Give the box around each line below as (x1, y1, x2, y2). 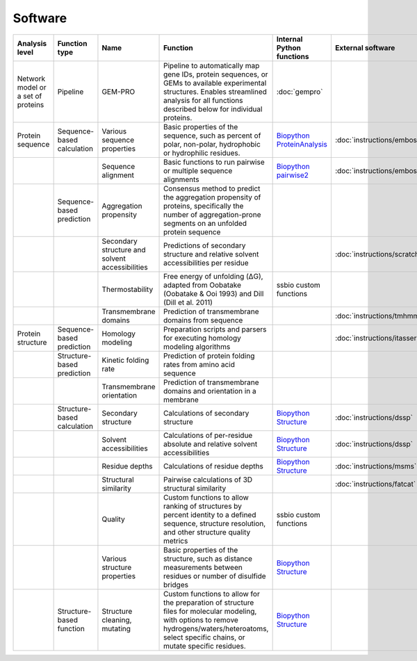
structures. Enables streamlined (163, 87, 268, 97)
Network (17, 74, 46, 83)
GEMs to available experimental (163, 78, 267, 88)
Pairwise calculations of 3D (163, 475, 253, 484)
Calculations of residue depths (163, 461, 263, 471)
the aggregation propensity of (163, 192, 261, 202)
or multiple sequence (163, 165, 233, 175)
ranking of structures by (163, 501, 243, 511)
